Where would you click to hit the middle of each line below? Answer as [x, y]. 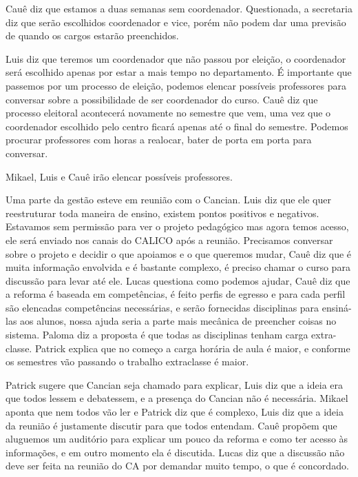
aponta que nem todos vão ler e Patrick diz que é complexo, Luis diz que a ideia [175, 412]
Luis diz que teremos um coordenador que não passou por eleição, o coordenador [176, 58]
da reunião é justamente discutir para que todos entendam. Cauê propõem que [171, 425]
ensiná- [337, 307]
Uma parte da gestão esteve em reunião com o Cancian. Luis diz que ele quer [168, 200]
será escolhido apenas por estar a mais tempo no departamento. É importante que [179, 72]
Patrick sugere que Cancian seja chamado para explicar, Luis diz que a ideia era [175, 384]
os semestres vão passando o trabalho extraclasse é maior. [127, 362]
